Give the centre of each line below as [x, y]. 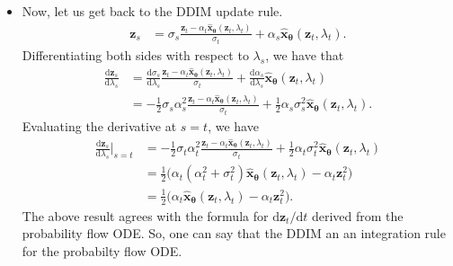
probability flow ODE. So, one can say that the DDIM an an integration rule [234, 233]
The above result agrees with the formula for [145, 215]
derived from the [357, 215]
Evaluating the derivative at [99, 125]
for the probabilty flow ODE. [102, 250]
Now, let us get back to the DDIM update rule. [152, 11]
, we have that [305, 55]
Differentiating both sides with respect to [135, 55]
